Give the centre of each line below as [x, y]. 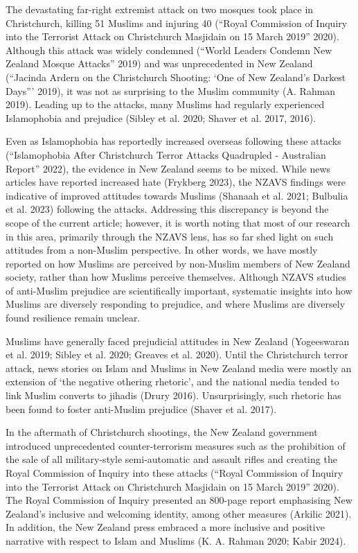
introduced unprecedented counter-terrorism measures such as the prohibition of [176, 445]
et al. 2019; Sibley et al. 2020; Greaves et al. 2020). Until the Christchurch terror [177, 354]
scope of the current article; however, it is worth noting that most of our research [178, 222]
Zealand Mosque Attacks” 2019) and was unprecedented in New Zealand [159, 63]
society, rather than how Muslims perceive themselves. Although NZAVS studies [176, 277]
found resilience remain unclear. [73, 318]
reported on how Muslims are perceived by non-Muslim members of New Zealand [178, 263]
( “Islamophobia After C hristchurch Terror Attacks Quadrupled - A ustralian [166, 154]
